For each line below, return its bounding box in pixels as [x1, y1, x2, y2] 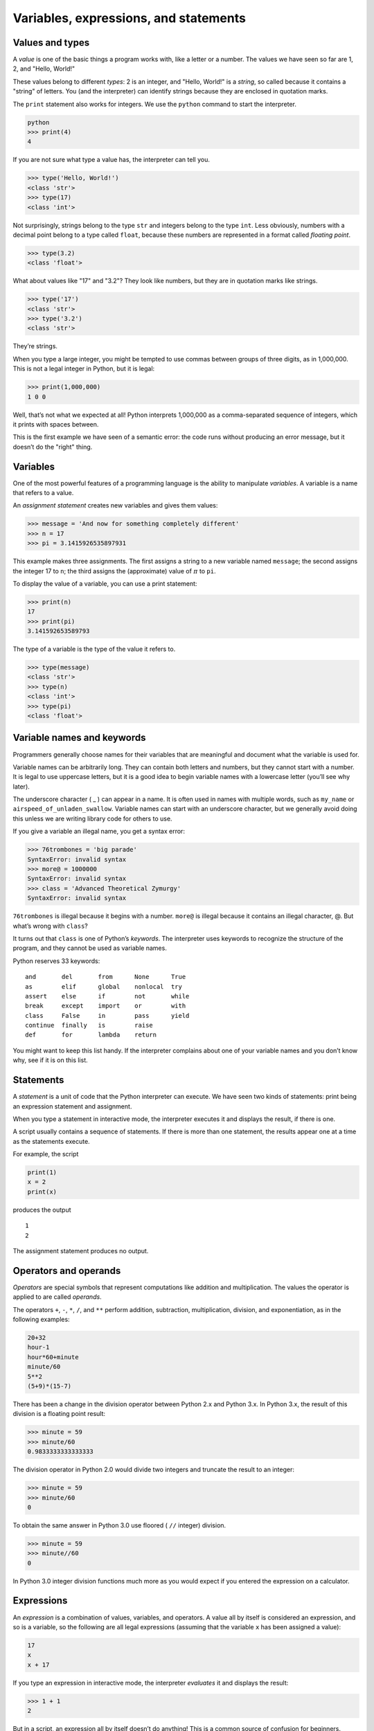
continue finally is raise [25, 1021, 154, 1030]
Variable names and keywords [12, 732, 146, 744]
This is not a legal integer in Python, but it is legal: [12, 364, 155, 373]
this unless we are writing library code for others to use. [12, 814, 172, 823]
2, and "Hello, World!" [12, 64, 75, 73]
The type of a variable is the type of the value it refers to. [12, 645, 176, 654]
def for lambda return [25, 1031, 157, 1039]
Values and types [12, 37, 90, 48]
